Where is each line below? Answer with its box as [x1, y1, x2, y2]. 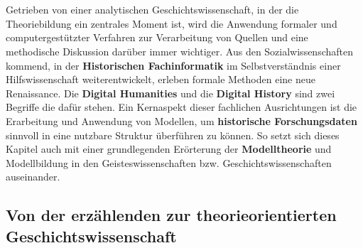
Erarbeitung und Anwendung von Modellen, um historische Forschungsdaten [6, 113, 357, 128]
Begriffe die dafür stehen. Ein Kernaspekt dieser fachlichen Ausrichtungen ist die [6, 99, 357, 114]
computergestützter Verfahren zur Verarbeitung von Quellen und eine [6, 30, 308, 45]
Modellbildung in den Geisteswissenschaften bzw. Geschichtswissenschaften [6, 155, 332, 170]
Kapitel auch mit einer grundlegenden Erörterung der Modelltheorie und [6, 141, 332, 156]
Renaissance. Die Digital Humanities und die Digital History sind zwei [6, 85, 335, 100]
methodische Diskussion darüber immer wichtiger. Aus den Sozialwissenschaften [6, 43, 354, 58]
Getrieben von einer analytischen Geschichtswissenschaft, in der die [6, 2, 299, 17]
